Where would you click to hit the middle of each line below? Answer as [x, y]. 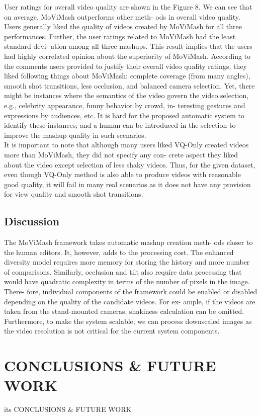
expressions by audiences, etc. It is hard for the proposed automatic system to [124, 115]
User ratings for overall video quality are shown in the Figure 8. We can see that [128, 7]
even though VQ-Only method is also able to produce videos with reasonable [122, 174]
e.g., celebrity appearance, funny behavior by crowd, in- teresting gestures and [125, 105]
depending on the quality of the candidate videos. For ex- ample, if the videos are [130, 301]
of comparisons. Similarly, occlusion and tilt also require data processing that [123, 271]
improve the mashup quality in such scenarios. [75, 135]
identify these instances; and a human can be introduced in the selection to [120, 125]
